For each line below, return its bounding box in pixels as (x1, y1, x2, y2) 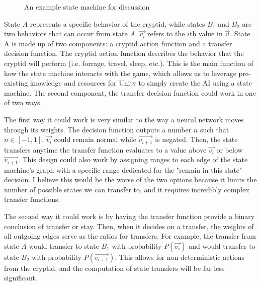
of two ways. (4, 97, 42, 108)
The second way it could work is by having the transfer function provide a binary (4, 211, 255, 221)
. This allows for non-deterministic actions (115, 251, 245, 262)
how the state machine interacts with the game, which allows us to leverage (4, 67, 236, 78)
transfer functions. (4, 194, 60, 204)
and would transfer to (189, 240, 255, 251)
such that (200, 124, 229, 134)
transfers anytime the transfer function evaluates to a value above (4, 144, 207, 155)
